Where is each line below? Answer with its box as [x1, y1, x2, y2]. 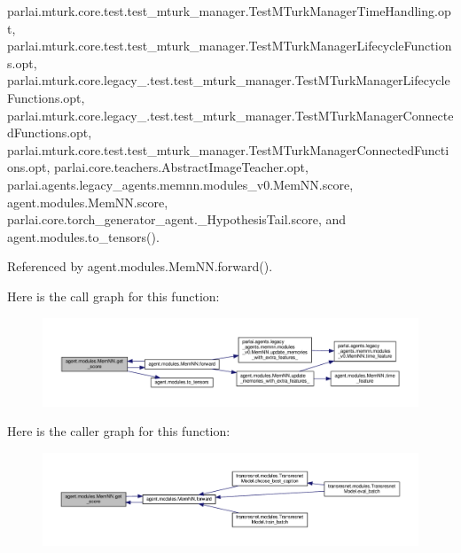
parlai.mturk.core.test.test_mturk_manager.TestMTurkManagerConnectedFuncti [7, 140, 449, 159]
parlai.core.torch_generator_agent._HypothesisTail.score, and [7, 210, 347, 229]
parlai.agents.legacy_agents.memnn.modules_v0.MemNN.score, [7, 175, 354, 193]
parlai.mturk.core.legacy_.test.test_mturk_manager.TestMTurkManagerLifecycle [7, 71, 450, 90]
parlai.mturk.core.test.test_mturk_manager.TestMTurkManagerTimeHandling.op [7, 2, 451, 19]
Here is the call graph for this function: [7, 286, 220, 305]
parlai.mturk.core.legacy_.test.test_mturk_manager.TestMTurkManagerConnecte [7, 105, 454, 124]
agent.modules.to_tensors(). [7, 227, 160, 245]
